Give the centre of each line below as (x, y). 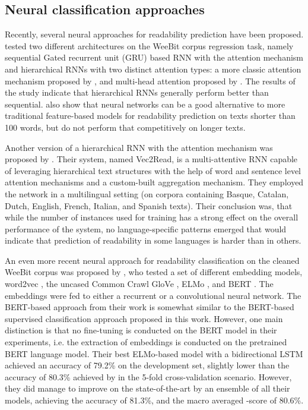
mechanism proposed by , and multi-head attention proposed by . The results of (150, 81)
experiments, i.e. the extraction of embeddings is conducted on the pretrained (146, 342)
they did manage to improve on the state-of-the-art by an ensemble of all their (147, 388)
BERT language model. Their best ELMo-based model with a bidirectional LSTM (154, 353)
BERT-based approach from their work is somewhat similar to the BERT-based (150, 307)
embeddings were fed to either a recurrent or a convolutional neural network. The (153, 295)
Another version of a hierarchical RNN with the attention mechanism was (139, 147)
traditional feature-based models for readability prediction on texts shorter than (150, 116)
